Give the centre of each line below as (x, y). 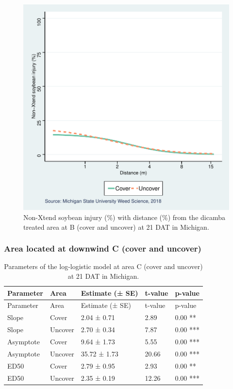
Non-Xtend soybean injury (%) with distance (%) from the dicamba (124, 217)
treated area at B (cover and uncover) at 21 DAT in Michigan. (116, 227)
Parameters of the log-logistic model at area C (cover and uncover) (103, 266)
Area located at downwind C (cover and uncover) (103, 248)
